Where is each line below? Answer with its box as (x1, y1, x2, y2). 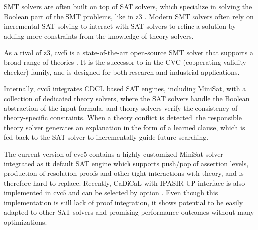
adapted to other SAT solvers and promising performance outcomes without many (4, 207, 254, 217)
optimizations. (4, 216, 47, 227)
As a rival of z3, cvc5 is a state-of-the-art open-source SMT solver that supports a (4, 47, 253, 57)
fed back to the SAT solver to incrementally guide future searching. (4, 132, 209, 142)
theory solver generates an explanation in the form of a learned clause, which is (4, 122, 245, 132)
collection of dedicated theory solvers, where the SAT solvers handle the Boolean (4, 93, 250, 103)
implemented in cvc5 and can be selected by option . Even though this (4, 187, 218, 198)
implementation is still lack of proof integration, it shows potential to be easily (4, 197, 243, 207)
